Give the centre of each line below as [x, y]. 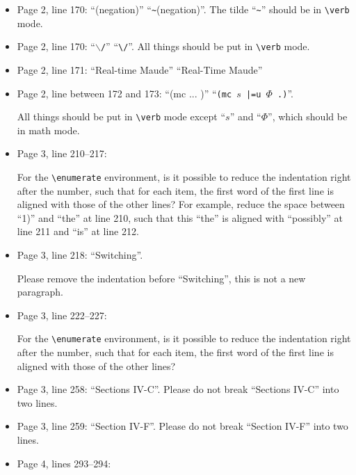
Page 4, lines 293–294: [64, 463]
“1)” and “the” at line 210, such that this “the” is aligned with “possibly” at [180, 217]
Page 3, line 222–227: [62, 315]
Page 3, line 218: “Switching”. [80, 255]
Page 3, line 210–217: [62, 153]
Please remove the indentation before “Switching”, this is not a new [161, 278]
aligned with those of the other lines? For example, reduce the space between [181, 204]
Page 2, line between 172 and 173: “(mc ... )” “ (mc [124, 93]
